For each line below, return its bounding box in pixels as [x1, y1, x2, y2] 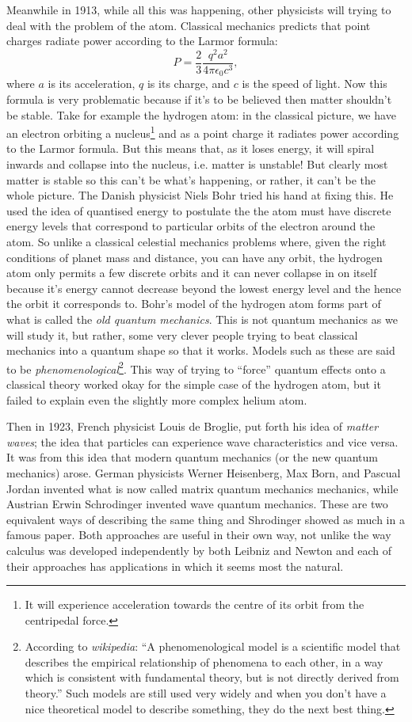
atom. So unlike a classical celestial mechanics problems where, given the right [6, 233, 387, 249]
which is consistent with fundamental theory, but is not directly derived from [25, 669, 399, 686]
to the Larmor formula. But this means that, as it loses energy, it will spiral [6, 140, 375, 157]
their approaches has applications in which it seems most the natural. [6, 557, 344, 574]
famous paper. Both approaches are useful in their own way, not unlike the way [6, 526, 391, 543]
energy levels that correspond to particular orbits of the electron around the [6, 218, 376, 234]
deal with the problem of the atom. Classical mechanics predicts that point [6, 17, 371, 33]
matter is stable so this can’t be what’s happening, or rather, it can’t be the [6, 171, 376, 188]
